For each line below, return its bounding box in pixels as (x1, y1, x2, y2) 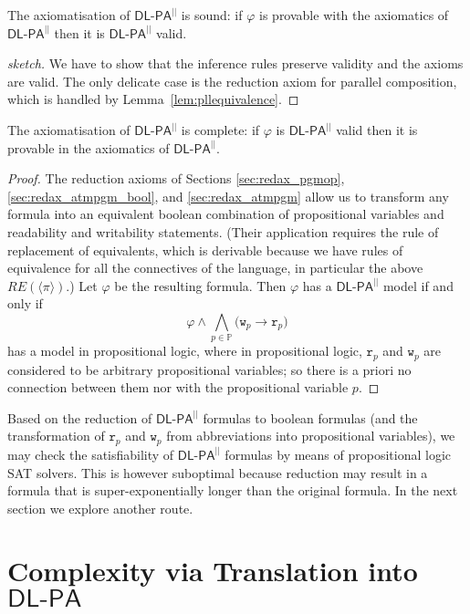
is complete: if (181, 120, 260, 139)
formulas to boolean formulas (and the (203, 408, 418, 427)
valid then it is (336, 120, 418, 139)
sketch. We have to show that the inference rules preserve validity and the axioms (7, 54, 464, 73)
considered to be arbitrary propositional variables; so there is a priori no (7, 359, 412, 379)
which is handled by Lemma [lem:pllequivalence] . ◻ (7, 89, 299, 109)
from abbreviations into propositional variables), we (166, 426, 455, 445)
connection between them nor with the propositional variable (7, 378, 349, 397)
